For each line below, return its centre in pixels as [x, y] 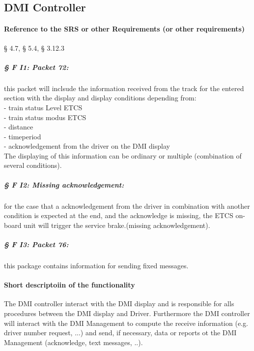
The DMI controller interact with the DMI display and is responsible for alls [119, 303]
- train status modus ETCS [45, 117]
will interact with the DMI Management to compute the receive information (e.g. [126, 323]
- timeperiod [23, 136]
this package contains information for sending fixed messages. [96, 265]
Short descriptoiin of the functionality [70, 285]
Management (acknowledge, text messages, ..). [73, 342]
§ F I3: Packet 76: [36, 244]
